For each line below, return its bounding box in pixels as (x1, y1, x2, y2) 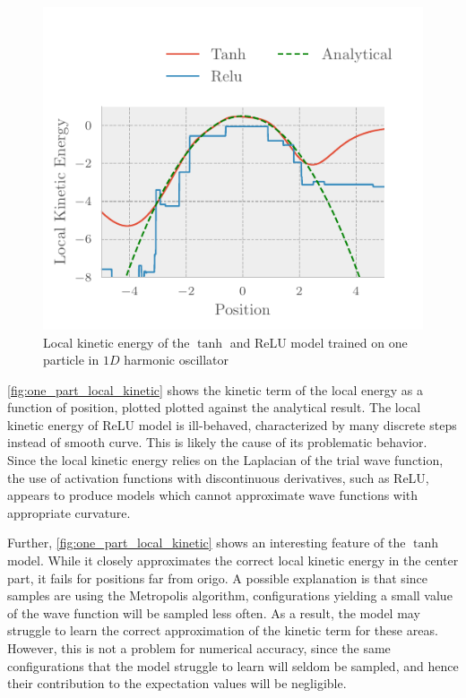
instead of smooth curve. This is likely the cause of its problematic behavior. (7, 433, 427, 452)
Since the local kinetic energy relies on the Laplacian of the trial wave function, (7, 451, 444, 470)
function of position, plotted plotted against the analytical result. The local (7, 398, 421, 417)
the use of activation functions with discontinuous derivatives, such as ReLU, (7, 468, 429, 487)
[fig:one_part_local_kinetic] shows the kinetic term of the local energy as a (7, 380, 423, 399)
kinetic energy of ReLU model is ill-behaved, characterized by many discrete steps (7, 415, 457, 434)
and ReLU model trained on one (229, 332, 408, 351)
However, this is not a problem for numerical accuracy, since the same (7, 639, 391, 658)
